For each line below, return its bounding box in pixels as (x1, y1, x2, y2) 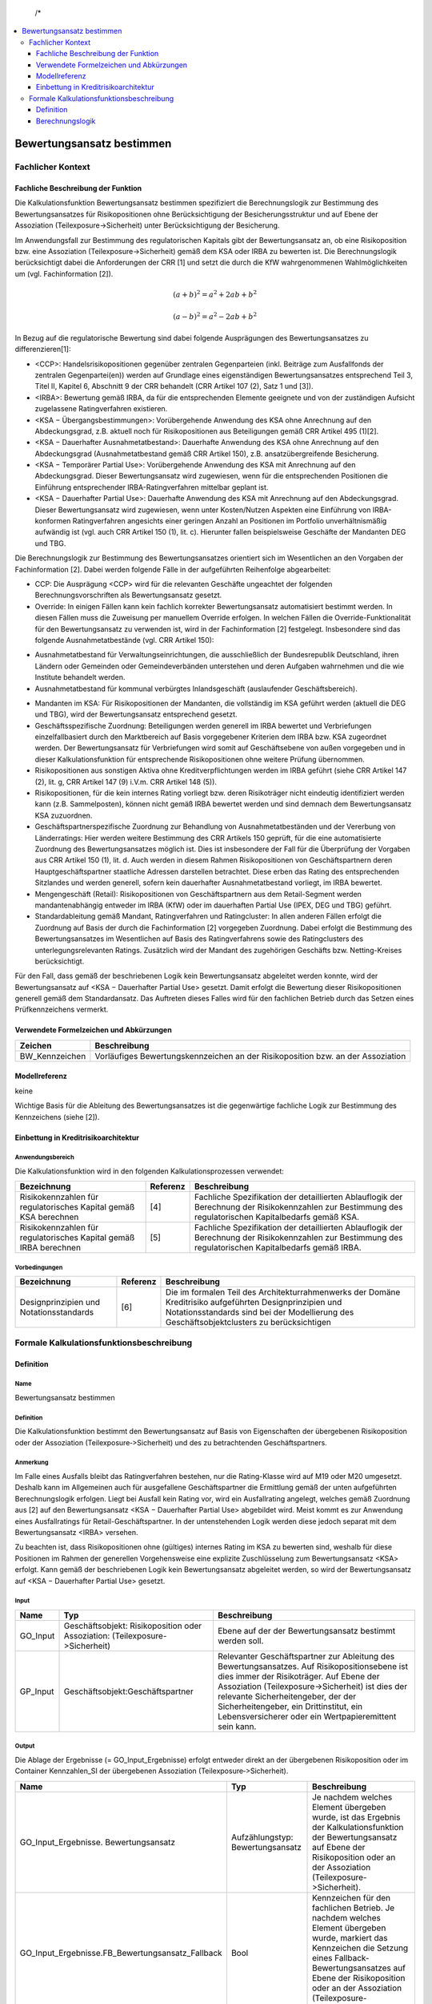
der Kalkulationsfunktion (312, 1821, 404, 1832)
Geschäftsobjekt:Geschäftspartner (63, 1686, 194, 1697)
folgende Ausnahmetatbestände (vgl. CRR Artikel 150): (34, 635, 214, 644)
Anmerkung (14, 1459, 49, 1467)
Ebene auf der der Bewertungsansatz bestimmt (217, 1625, 396, 1636)
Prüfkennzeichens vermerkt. (14, 1004, 109, 1014)
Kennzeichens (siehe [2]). (14, 1112, 100, 1121)
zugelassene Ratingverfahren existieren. (34, 404, 168, 414)
